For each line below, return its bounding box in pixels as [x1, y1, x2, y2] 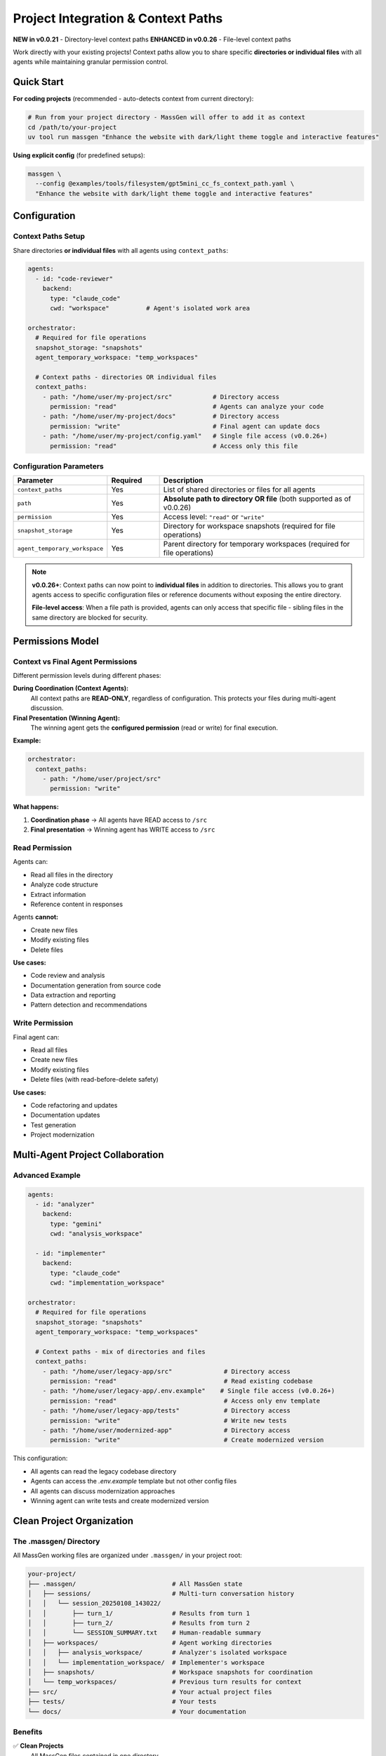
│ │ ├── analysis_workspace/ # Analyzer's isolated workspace [27, 1649, 287, 1657]
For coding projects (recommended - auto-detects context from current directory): [13, 95, 254, 103]
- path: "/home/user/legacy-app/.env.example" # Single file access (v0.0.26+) [42, 1387, 335, 1395]
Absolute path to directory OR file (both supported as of [163, 494, 352, 504]
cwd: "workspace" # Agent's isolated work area [50, 304, 251, 313]
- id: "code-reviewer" [35, 275, 114, 282]
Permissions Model [13, 635, 100, 647]
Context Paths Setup [13, 232, 86, 242]
